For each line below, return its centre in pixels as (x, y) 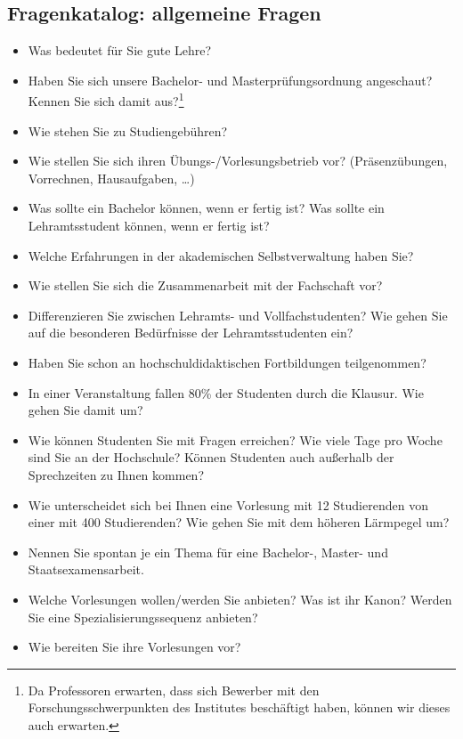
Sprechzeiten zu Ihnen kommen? (116, 474)
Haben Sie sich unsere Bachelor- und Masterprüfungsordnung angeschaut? (230, 80)
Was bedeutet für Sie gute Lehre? (120, 50)
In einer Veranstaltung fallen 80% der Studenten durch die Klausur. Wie (226, 392)
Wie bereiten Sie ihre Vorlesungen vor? (134, 647)
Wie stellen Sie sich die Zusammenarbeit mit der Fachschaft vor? (205, 285)
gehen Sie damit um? (85, 410)
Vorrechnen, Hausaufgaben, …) (111, 178)
